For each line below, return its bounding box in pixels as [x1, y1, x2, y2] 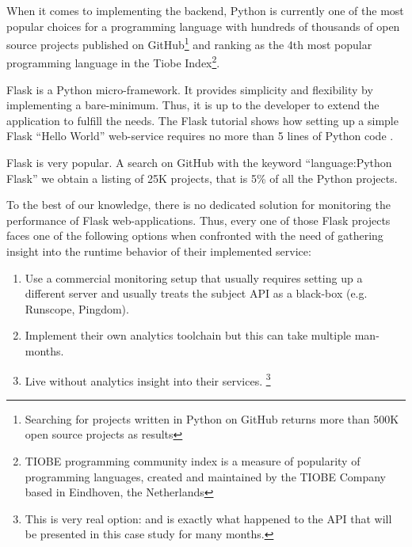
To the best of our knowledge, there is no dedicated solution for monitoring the [6, 196, 391, 213]
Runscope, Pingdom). [25, 300, 129, 317]
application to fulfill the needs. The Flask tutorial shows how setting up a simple [6, 112, 399, 128]
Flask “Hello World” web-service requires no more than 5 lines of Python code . [6, 127, 394, 144]
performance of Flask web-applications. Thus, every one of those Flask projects [6, 211, 391, 228]
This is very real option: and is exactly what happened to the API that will [25, 510, 392, 526]
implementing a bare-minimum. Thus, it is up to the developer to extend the [6, 97, 380, 113]
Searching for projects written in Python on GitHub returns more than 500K [25, 410, 399, 427]
